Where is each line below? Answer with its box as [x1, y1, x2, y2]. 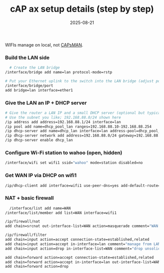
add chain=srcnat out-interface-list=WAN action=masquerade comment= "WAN [5, 224, 159, 228]
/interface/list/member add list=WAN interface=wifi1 [5, 210, 117, 215]
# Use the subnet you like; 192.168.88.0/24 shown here [5, 115, 121, 120]
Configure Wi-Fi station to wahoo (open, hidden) [5, 149, 123, 156]
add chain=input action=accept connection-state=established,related [5, 237, 150, 242]
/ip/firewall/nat [5, 219, 41, 224]
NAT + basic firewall [5, 195, 54, 202]
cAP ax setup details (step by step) [10, 3, 154, 15]
